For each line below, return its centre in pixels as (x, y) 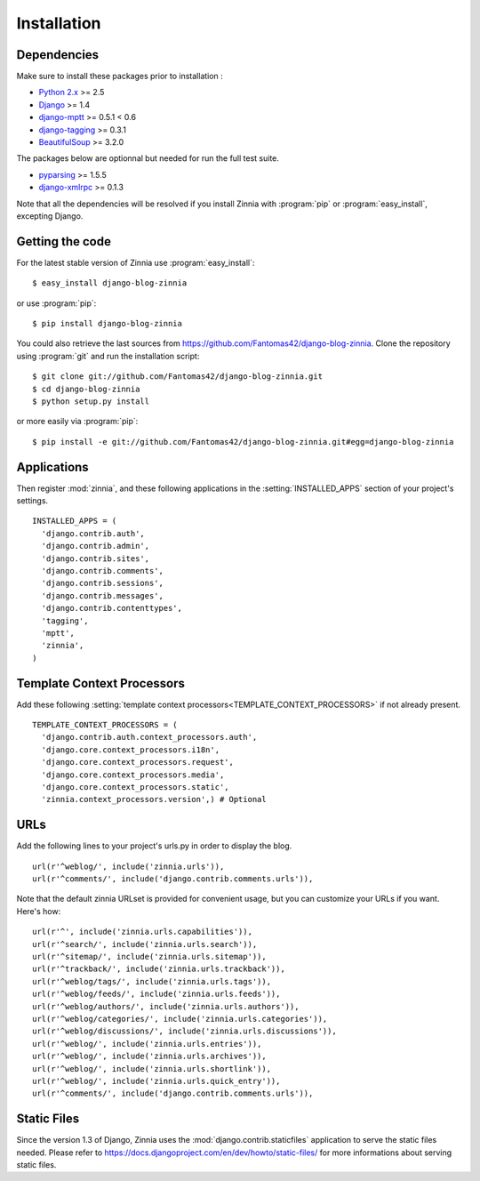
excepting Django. (50, 216)
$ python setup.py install (91, 402)
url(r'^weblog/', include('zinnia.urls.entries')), (147, 1044)
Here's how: (39, 911)
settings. (32, 501)
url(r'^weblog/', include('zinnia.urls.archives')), (149, 1056)
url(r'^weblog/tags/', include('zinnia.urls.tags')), (152, 981)
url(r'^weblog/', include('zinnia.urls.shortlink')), (152, 1069)
